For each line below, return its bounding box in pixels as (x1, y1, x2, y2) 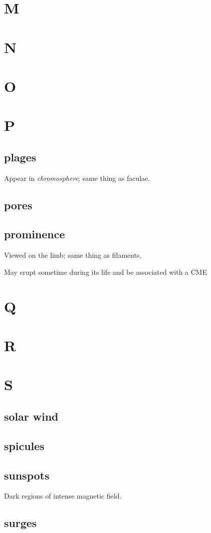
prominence (4, 226, 65, 242)
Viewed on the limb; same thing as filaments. (4, 250, 142, 260)
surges (4, 515, 37, 531)
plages (4, 149, 36, 164)
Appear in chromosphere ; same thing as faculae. (4, 172, 150, 183)
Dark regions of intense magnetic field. (4, 491, 122, 501)
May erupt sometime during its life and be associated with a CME (4, 266, 207, 277)
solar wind (4, 408, 59, 424)
